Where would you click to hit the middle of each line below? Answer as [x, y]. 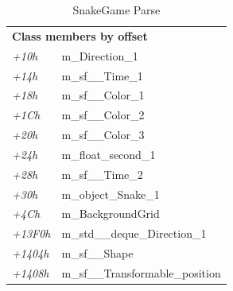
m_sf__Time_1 [102, 75]
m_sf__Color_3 [103, 135]
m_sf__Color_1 [103, 95]
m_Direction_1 [100, 55]
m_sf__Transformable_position [141, 272]
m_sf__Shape [97, 253]
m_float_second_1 [109, 154]
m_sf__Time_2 [102, 174]
